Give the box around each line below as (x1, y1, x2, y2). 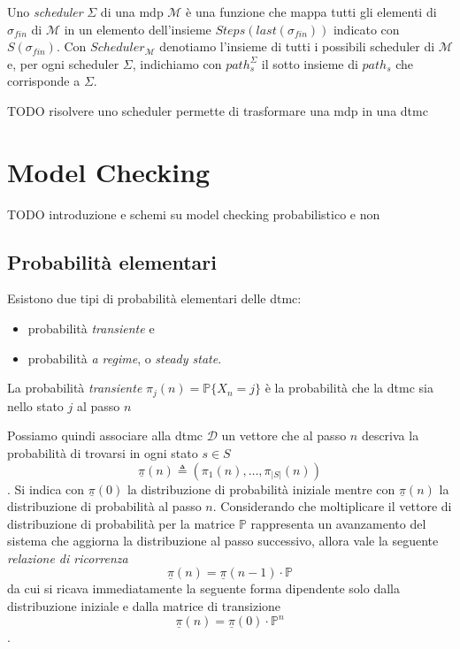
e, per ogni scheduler (7, 54, 119, 73)
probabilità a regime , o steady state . (27, 348, 222, 367)
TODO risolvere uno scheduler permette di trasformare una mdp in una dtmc (7, 101, 428, 119)
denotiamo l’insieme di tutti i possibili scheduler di (159, 37, 435, 56)
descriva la (361, 426, 419, 445)
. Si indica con (7, 479, 85, 498)
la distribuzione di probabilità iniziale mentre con (126, 479, 395, 498)
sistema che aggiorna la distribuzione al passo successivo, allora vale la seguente (7, 531, 439, 550)
